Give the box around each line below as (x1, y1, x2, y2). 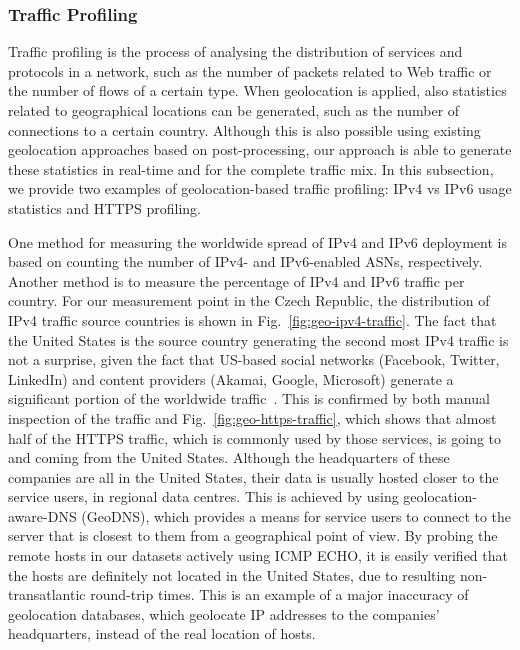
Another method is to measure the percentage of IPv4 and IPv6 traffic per (8, 270, 465, 291)
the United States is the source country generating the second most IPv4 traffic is (8, 329, 509, 350)
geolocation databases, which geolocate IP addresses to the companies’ (8, 603, 440, 624)
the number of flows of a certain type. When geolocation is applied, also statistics (8, 80, 507, 101)
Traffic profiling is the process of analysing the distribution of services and (8, 41, 463, 62)
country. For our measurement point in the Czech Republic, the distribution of (8, 290, 490, 311)
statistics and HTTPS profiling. (8, 197, 201, 218)
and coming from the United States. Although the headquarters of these (8, 447, 450, 468)
